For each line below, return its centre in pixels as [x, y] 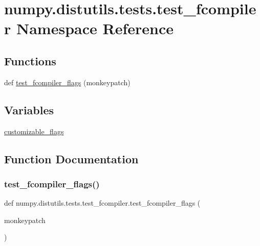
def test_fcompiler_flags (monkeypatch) [67, 82]
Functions [30, 60]
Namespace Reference [95, 28]
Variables [29, 109]
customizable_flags [34, 131]
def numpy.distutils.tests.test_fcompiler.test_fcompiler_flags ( [102, 203]
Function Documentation [71, 158]
